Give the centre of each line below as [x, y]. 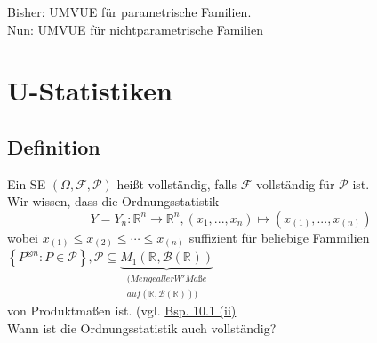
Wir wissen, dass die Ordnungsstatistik [113, 201]
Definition [54, 146]
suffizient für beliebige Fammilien [279, 237]
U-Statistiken [90, 90]
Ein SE [27, 183]
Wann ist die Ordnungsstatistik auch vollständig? [142, 327]
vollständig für [295, 183]
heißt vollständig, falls [176, 183]
